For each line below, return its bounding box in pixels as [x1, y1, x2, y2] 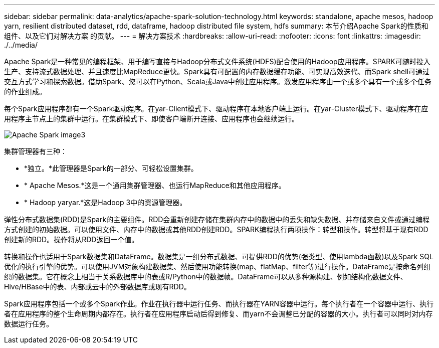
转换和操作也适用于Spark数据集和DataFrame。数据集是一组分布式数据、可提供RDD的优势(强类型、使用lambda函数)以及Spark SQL [4, 252, 433, 261]
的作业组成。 [4, 87, 46, 96]
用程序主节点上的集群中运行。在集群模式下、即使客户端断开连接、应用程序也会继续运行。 [4, 114, 299, 123]
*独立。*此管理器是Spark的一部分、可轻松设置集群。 [24, 164, 198, 172]
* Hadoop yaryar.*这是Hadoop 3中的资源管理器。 [24, 198, 187, 207]
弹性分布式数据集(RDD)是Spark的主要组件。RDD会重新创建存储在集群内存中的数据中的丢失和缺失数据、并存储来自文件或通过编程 [4, 215, 430, 224]
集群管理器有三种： [4, 147, 67, 155]
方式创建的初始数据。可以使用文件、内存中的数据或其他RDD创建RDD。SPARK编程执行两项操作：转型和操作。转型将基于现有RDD [4, 225, 428, 234]
